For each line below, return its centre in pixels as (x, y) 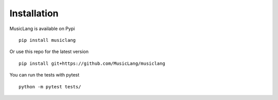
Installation (34, 13)
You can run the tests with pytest (45, 75)
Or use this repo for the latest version (49, 52)
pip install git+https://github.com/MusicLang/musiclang (92, 63)
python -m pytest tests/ (50, 86)
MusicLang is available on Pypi (42, 29)
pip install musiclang (47, 40)
